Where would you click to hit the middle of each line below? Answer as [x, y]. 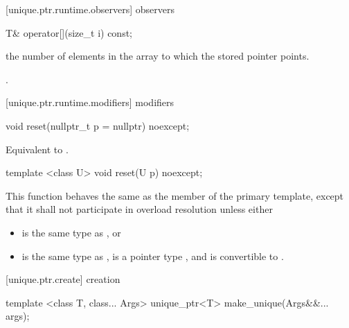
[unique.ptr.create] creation [63, 279]
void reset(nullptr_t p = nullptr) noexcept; [98, 125]
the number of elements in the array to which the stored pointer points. [158, 56]
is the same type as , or [71, 232]
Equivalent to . [37, 149]
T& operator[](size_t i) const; [69, 32]
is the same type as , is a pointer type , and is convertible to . [153, 256]
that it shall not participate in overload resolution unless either [139, 209]
